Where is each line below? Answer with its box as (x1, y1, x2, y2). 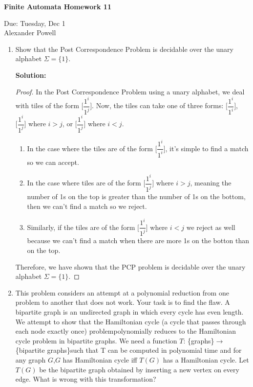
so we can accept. (27, 157, 79, 167)
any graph (15, 355, 46, 364)
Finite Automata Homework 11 (4, 1, 111, 11)
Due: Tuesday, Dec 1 (4, 18, 65, 28)
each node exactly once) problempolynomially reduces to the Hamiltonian (15, 326, 236, 336)
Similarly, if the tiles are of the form (27, 222, 135, 232)
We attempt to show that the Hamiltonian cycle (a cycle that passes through (15, 316, 246, 326)
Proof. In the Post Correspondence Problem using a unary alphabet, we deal (15, 86, 245, 96)
